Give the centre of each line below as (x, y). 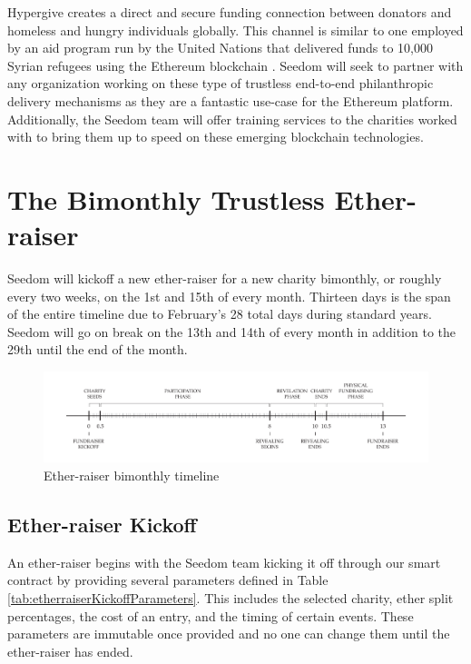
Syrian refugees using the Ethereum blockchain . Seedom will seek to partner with (235, 65)
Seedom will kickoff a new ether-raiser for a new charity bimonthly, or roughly (225, 278)
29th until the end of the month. (98, 349)
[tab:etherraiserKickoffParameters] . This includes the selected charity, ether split (231, 597)
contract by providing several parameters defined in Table (168, 580)
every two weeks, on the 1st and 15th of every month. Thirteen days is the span (229, 296)
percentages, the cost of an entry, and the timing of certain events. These (211, 615)
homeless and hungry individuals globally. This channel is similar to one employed (235, 30)
